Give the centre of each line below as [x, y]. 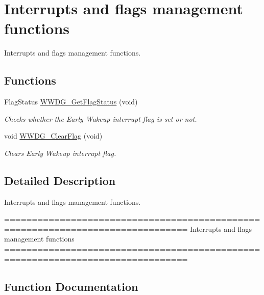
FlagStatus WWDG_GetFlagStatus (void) [71, 102]
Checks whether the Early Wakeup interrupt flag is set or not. [101, 118]
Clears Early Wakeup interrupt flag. [60, 153]
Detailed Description [60, 180]
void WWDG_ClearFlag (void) [53, 136]
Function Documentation [71, 286]
